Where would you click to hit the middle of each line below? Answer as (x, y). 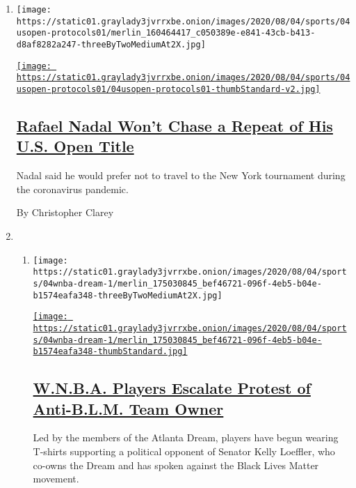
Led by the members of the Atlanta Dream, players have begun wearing (186, 437)
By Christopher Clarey (65, 212)
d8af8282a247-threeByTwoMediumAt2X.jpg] (111, 44)
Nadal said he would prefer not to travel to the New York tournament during (181, 175)
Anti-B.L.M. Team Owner (128, 408)
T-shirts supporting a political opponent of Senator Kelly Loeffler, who (184, 451)
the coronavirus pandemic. (72, 189)
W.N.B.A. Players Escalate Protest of (172, 388)
